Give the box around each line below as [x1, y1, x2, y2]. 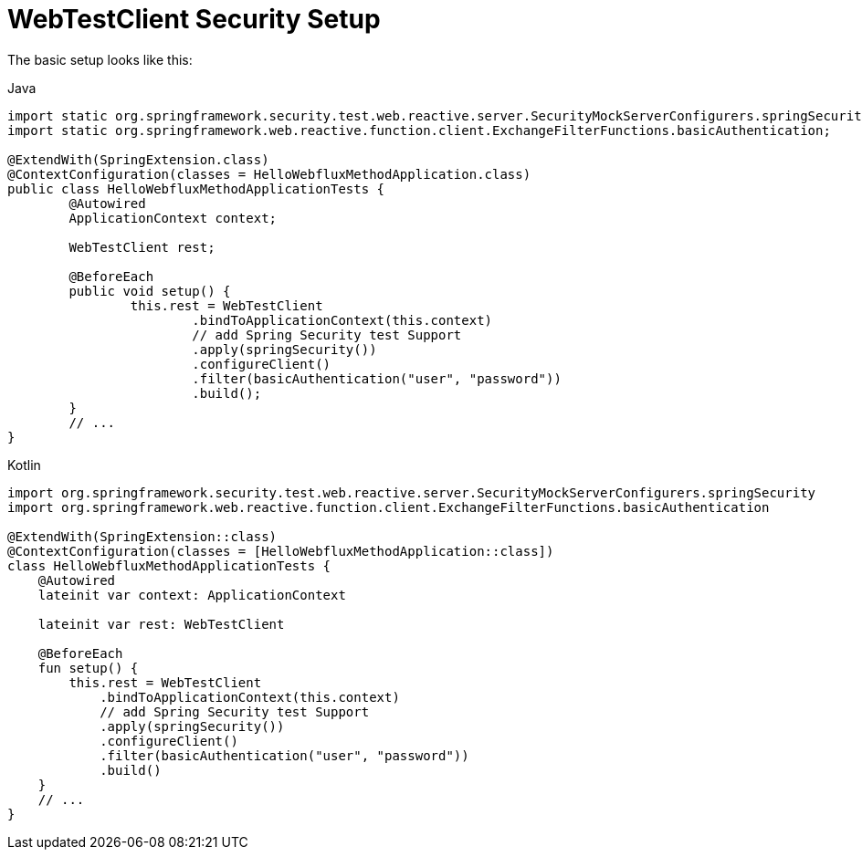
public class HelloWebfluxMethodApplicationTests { [7, 181, 385, 196]
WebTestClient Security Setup [7, 4, 381, 35]
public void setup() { [68, 283, 231, 298]
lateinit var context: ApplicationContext [37, 587, 346, 602]
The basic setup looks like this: [7, 51, 193, 68]
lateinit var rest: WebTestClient [37, 616, 285, 632]
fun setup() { [37, 660, 139, 675]
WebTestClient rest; [68, 239, 215, 255]
